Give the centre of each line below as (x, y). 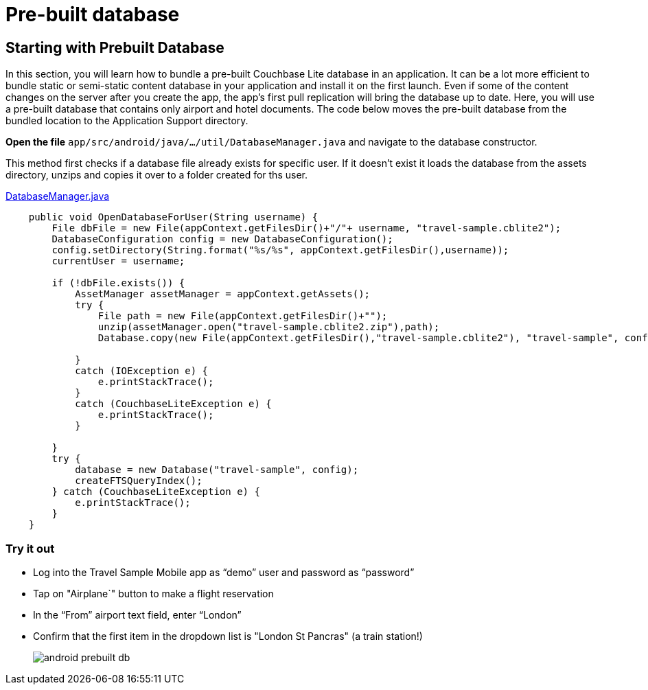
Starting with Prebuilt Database (115, 47)
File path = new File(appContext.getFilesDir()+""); (243, 316)
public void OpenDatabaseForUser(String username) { (173, 217)
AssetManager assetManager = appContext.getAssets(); (223, 294)
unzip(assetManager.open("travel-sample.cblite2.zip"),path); (269, 327)
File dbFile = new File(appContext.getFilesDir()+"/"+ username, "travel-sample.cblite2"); (306, 228)
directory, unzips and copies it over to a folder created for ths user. (157, 175)
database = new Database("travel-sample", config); (217, 470)
